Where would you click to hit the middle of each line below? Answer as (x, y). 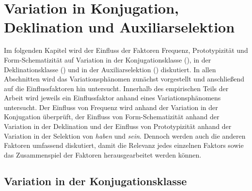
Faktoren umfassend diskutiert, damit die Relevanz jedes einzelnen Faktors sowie (124, 145)
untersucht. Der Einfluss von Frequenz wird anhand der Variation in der (111, 107)
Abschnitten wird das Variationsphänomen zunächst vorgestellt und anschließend (124, 79)
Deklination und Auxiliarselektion (119, 27)
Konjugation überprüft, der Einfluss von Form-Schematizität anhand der (112, 117)
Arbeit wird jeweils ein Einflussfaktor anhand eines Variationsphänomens (112, 98)
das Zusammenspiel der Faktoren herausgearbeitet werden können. (103, 154)
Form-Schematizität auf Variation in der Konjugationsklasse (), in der (108, 59)
